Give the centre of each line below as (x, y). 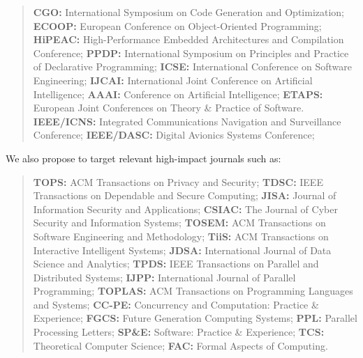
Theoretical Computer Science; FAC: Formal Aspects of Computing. (180, 345)
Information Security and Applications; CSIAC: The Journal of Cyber (185, 209)
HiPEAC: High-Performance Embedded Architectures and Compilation (188, 39)
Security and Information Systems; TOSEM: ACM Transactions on (179, 223)
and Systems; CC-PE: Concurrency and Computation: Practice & (176, 304)
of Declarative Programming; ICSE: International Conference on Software (192, 67)
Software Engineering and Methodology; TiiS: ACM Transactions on (181, 236)
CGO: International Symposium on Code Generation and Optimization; (189, 12)
